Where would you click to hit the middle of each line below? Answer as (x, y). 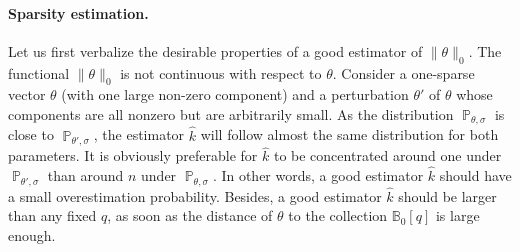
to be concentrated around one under (387, 155)
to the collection (338, 215)
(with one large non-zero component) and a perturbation (235, 94)
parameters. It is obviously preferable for (133, 155)
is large (457, 215)
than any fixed (52, 215)
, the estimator (139, 134)
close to (31, 134)
